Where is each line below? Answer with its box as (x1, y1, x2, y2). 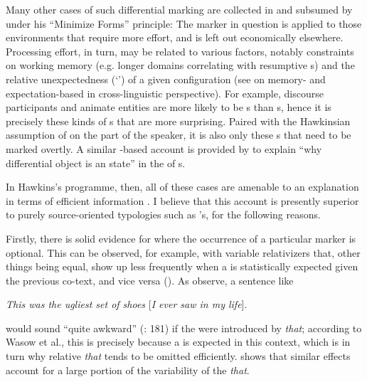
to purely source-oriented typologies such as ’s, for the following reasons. (6, 207, 321, 222)
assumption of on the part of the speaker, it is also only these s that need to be (6, 127, 351, 142)
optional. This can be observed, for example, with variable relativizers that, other (6, 245, 361, 260)
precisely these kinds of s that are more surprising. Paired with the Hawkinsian (6, 113, 351, 128)
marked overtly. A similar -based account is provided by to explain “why (6, 141, 322, 156)
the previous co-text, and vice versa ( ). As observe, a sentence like (6, 272, 294, 287)
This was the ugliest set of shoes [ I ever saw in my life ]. (6, 297, 248, 312)
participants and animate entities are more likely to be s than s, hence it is (6, 100, 331, 115)
